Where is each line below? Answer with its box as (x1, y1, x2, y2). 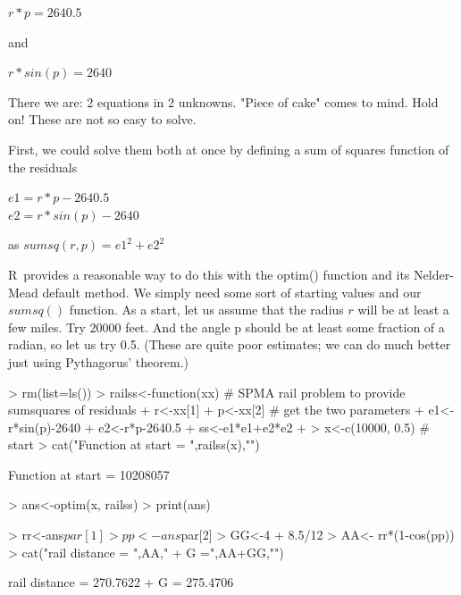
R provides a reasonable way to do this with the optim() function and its (8, 264, 410, 283)
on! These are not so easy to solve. (8, 110, 197, 129)
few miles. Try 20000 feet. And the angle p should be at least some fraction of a (8, 317, 445, 336)
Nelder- (414, 264, 454, 283)
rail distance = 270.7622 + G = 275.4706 (8, 573, 234, 591)
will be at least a (357, 300, 449, 319)
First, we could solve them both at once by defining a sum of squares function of (8, 139, 449, 158)
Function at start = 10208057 (8, 465, 170, 483)
